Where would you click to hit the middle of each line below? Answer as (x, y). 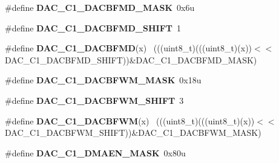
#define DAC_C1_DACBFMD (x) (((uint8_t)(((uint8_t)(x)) (129, 48)
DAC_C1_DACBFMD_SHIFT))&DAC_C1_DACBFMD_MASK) (131, 59)
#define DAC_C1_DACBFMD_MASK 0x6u (100, 7)
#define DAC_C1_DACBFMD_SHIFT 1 (93, 27)
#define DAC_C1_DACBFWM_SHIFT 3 (94, 100)
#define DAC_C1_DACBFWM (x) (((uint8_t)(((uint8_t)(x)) (130, 120)
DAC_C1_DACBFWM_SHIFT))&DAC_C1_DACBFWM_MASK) (133, 133)
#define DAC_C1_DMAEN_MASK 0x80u (95, 152)
